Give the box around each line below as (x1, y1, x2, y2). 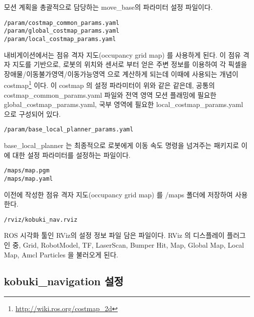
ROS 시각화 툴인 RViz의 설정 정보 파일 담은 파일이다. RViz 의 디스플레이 (4, 230, 225, 240)
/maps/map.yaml (4, 175, 53, 182)
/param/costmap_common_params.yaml (4, 19, 120, 26)
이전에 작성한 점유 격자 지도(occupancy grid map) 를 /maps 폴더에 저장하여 (4, 189, 233, 199)
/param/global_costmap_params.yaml (4, 27, 120, 35)
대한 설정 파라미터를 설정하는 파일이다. (12, 149, 131, 160)
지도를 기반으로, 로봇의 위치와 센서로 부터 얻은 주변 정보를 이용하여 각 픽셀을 (12, 59, 247, 69)
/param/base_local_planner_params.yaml (4, 126, 133, 133)
